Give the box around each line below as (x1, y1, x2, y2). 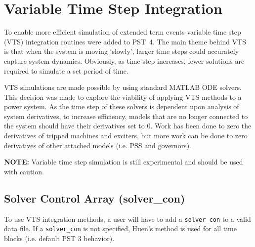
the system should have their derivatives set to (4, 121, 145, 131)
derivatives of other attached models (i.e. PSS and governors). (4, 140, 191, 150)
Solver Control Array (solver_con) (4, 190, 185, 206)
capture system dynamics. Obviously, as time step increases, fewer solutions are (4, 55, 245, 66)
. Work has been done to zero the (150, 121, 252, 131)
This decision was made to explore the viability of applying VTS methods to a (4, 91, 242, 102)
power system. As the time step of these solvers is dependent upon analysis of (4, 101, 239, 112)
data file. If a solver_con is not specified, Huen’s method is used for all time (4, 223, 237, 234)
